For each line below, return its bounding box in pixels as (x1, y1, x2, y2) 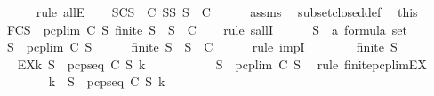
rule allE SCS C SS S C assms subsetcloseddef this (36, 3, 418, 20)
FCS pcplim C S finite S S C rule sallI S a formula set (6, 20, 408, 38)
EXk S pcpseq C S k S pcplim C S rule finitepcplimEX (17, 54, 427, 73)
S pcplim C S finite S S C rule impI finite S (6, 37, 398, 56)
